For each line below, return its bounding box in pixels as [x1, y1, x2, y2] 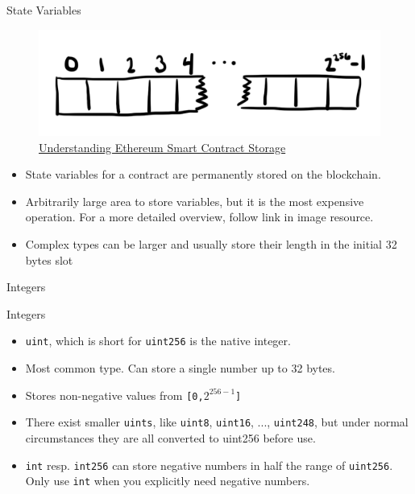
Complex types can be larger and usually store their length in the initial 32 [25, 236, 397, 253]
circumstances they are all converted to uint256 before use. [25, 430, 316, 446]
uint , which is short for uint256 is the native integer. [25, 332, 291, 349]
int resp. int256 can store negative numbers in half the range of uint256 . [25, 456, 393, 473]
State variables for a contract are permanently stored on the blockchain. [25, 166, 381, 183]
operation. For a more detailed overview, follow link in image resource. [25, 208, 374, 225]
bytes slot [25, 251, 73, 268]
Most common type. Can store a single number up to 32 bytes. [25, 360, 335, 377]
